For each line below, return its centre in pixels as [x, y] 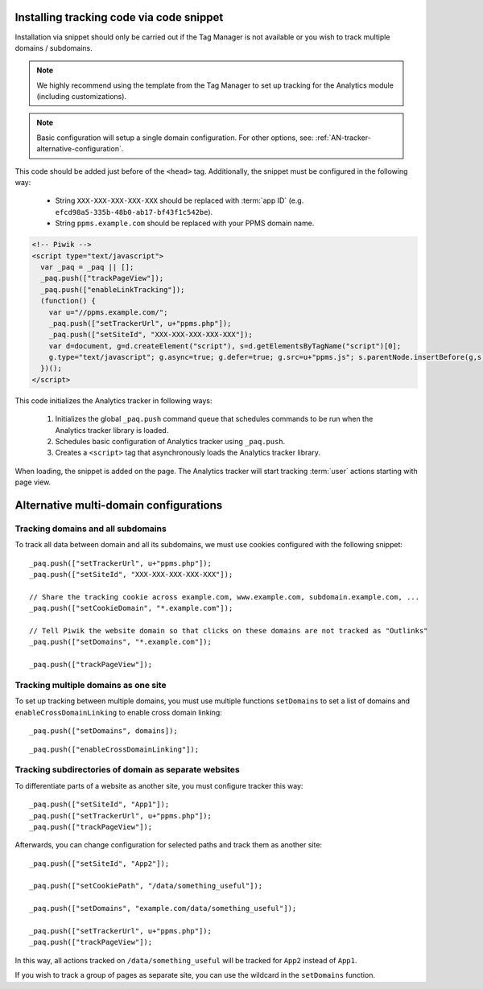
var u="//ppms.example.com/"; [108, 312]
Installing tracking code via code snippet [119, 17]
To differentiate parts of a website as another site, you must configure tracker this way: [159, 785]
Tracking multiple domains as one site [91, 686]
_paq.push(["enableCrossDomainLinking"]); [114, 749]
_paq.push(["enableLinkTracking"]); [113, 289]
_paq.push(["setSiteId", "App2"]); [99, 863]
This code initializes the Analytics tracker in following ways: [114, 400]
